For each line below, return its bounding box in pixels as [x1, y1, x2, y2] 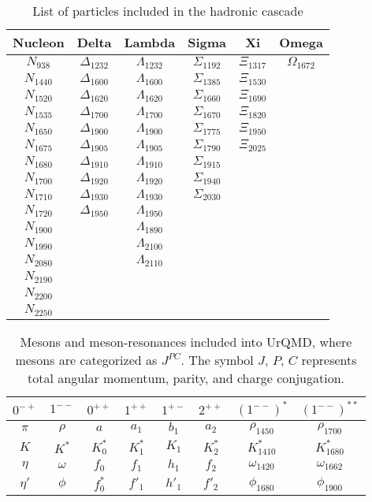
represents [301, 351, 357, 369]
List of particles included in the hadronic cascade [32, 2, 303, 20]
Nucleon [13, 33, 65, 51]
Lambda [124, 33, 176, 51]
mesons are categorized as [15, 351, 158, 369]
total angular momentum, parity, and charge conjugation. [28, 369, 344, 387]
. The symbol [180, 351, 254, 369]
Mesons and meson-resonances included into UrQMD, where [20, 333, 352, 351]
